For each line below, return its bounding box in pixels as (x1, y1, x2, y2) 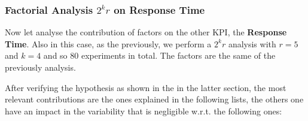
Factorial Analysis (5, 2, 93, 17)
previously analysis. (5, 61, 76, 73)
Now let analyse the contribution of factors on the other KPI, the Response (5, 26, 287, 38)
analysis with (228, 37, 276, 50)
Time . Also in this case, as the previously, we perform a (5, 37, 212, 50)
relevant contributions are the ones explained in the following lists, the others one (5, 93, 304, 105)
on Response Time (114, 2, 205, 17)
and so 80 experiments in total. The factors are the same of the (43, 49, 276, 62)
